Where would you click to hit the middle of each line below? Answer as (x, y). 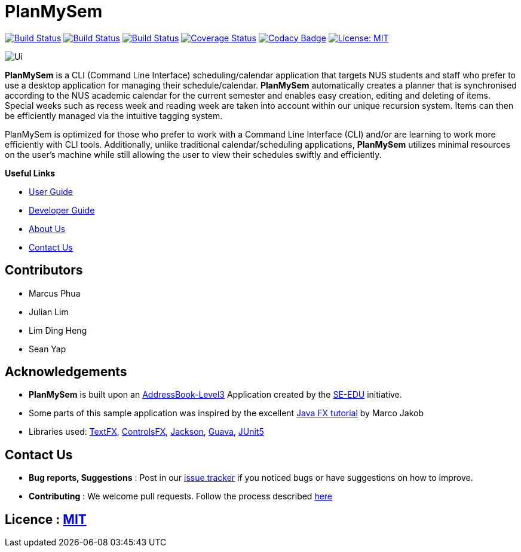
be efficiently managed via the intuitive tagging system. (114, 115)
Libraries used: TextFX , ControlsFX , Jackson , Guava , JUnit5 (146, 432)
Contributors (44, 270)
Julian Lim (49, 312)
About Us (47, 228)
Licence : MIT (46, 519)
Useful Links (30, 173)
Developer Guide (62, 210)
